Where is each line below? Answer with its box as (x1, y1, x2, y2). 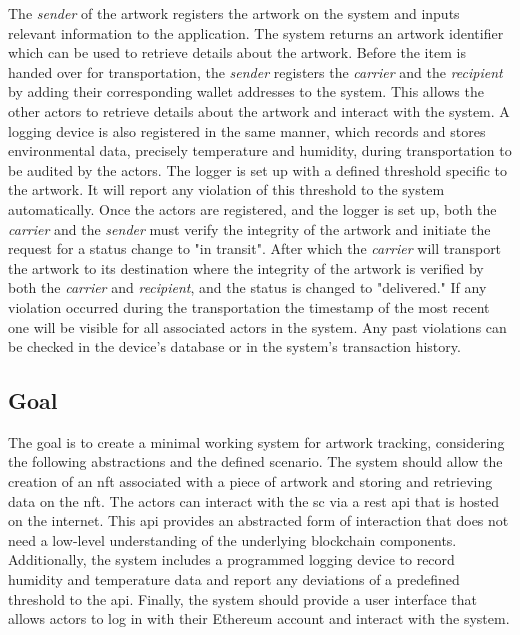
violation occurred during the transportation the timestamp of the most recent (8, 296, 490, 317)
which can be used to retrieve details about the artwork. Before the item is (8, 42, 466, 63)
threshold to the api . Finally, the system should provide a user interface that (8, 588, 478, 609)
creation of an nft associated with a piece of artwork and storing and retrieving (8, 471, 493, 492)
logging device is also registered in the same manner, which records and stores (8, 120, 486, 141)
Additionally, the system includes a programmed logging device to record (8, 549, 455, 570)
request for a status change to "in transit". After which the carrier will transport (8, 238, 502, 259)
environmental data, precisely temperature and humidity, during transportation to (8, 140, 512, 161)
